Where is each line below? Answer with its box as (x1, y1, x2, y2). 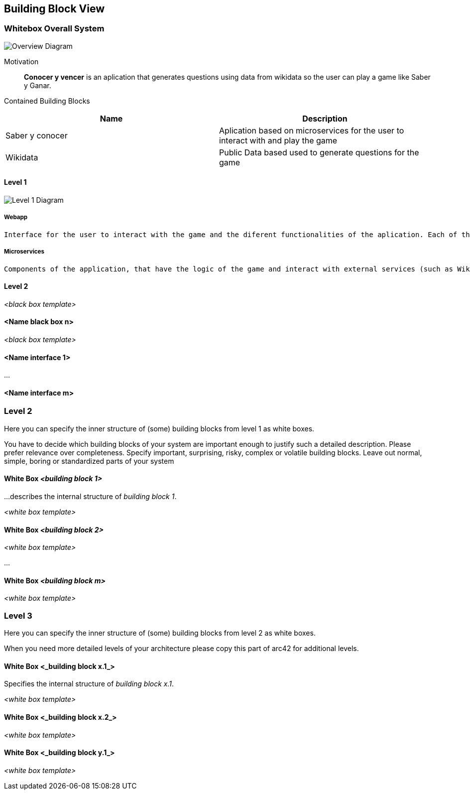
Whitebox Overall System (4, 23, 105, 34)
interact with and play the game (219, 135, 338, 145)
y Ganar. (24, 81, 51, 90)
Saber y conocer (5, 130, 68, 140)
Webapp (4, 214, 28, 221)
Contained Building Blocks (4, 96, 90, 105)
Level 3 (4, 610, 32, 621)
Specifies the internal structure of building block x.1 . (4, 679, 174, 688)
